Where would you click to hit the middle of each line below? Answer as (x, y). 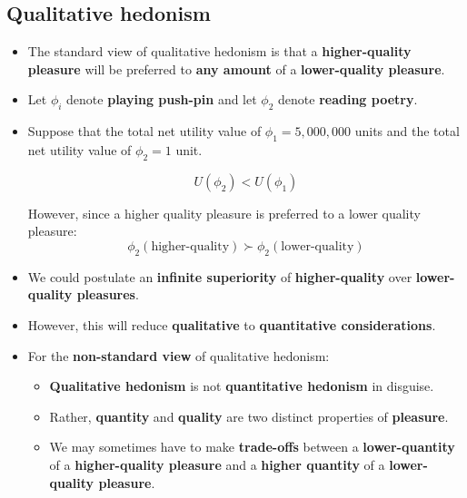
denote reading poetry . (348, 99)
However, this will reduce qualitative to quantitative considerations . (232, 324)
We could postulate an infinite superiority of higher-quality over (220, 276)
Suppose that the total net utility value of (144, 131)
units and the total (407, 131)
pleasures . (108, 294)
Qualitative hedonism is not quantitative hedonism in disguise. (242, 386)
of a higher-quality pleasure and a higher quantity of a (217, 464)
